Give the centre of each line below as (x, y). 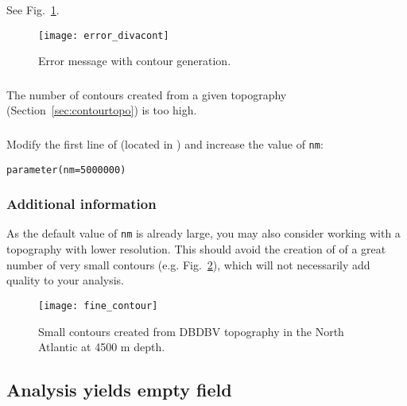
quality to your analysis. (65, 280)
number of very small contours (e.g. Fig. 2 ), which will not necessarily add (188, 264)
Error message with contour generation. (135, 61)
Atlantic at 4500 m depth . (102, 347)
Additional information (81, 204)
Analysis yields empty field (119, 390)
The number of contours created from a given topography (147, 94)
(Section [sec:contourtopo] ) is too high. (102, 110)
